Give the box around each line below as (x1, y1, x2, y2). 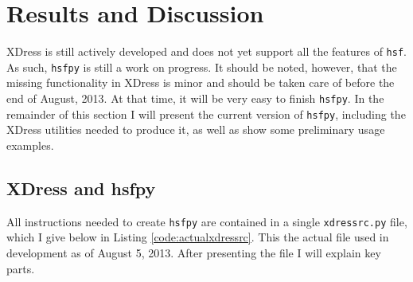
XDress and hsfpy (6, 175, 156, 200)
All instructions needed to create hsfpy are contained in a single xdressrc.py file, (6, 213, 407, 229)
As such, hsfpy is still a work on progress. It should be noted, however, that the (6, 58, 397, 75)
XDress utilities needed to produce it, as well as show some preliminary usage (6, 121, 385, 138)
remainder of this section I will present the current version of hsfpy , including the (6, 105, 406, 122)
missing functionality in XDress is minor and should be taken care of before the (6, 74, 395, 91)
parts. (6, 260, 35, 276)
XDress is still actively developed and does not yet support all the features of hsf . (6, 43, 407, 60)
